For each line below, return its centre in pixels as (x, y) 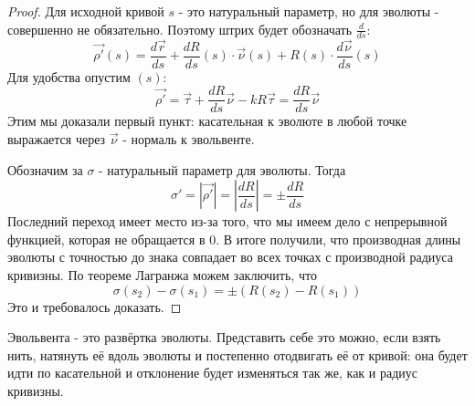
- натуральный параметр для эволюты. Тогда (222, 169)
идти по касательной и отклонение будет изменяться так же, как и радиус (213, 373)
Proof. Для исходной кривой (86, 11)
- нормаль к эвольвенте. (189, 138)
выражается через (57, 138)
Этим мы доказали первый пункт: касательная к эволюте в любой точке (207, 121)
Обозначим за (45, 169)
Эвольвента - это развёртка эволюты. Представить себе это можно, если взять (224, 337)
